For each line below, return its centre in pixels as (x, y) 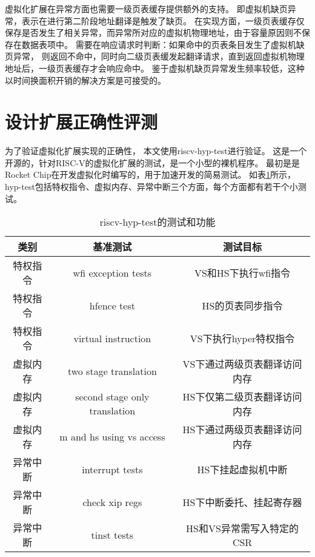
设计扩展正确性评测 (81, 122)
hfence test (112, 305)
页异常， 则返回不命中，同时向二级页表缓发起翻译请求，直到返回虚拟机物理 (155, 56)
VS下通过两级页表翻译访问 (242, 364)
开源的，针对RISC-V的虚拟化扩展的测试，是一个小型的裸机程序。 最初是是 (153, 162)
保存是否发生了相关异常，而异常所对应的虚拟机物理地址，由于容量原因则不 (153, 32)
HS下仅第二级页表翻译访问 (242, 397)
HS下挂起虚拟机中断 (242, 470)
